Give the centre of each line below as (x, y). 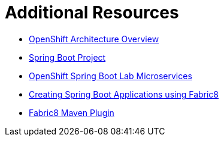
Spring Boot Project (67, 57)
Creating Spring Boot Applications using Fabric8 (124, 94)
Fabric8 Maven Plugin (72, 112)
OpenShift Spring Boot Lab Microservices (111, 76)
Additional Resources (92, 12)
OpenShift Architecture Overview (94, 39)
